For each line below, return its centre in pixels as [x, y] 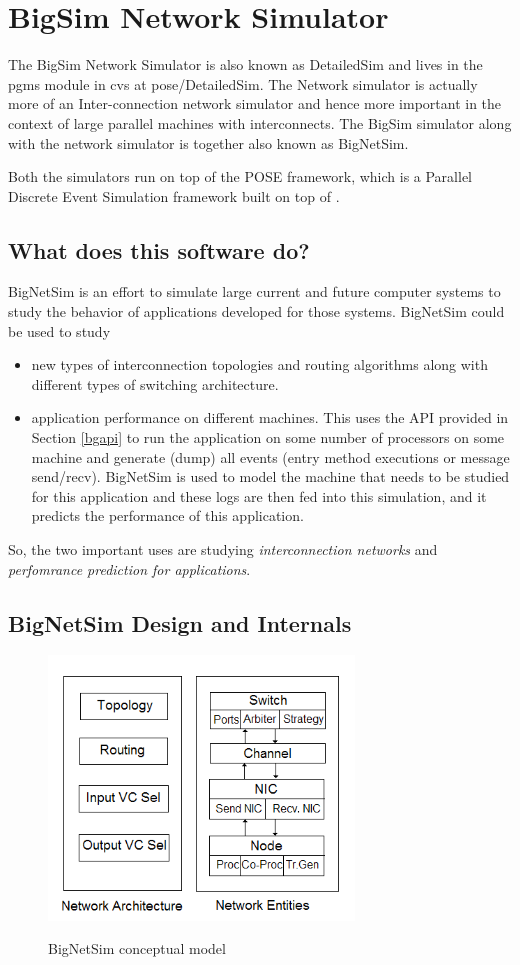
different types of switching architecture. [155, 383]
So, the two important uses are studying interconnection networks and [223, 549]
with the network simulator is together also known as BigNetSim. [208, 142]
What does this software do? [159, 249]
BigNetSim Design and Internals [180, 622]
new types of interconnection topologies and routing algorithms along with [259, 364]
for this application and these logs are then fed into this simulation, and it [259, 495]
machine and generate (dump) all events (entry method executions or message [270, 456]
